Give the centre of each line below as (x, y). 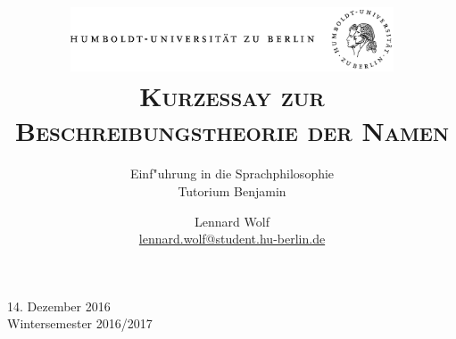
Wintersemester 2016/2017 (80, 323)
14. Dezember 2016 (59, 306)
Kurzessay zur (232, 96)
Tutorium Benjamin (232, 191)
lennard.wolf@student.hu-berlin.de (232, 239)
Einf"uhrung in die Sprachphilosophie (232, 174)
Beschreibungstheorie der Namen (232, 131)
